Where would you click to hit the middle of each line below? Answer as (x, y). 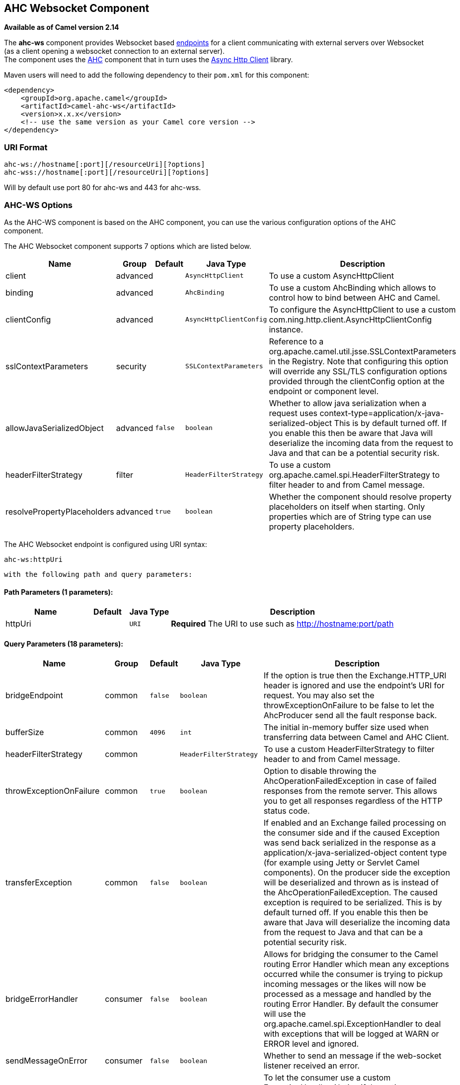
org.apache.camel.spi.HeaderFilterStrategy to (354, 475)
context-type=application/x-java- (382, 413)
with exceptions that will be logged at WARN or (351, 1034)
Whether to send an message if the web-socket (352, 1056)
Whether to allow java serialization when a (348, 403)
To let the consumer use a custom (327, 1078)
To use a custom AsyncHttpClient (331, 275)
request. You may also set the (319, 696)
